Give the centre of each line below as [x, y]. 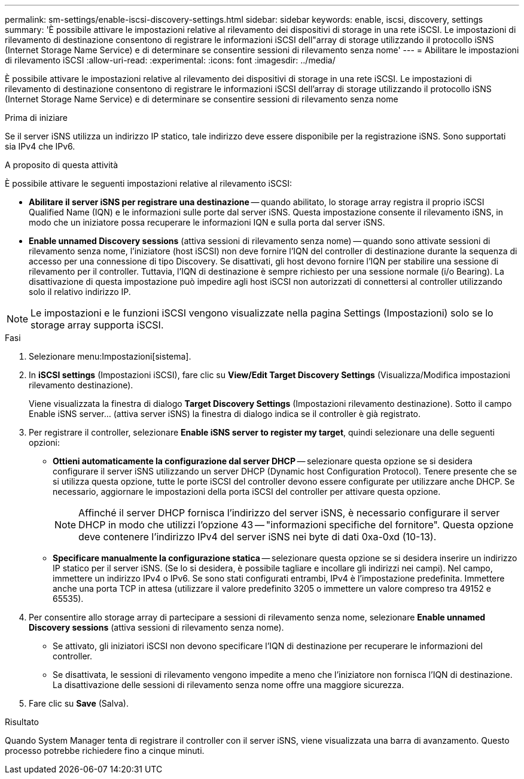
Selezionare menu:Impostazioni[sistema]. [110, 356]
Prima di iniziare [36, 118]
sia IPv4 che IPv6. [40, 146]
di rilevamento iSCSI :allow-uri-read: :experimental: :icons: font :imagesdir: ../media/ [170, 60]
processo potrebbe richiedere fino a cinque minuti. [105, 751]
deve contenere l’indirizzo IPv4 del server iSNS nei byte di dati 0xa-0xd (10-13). [258, 537]
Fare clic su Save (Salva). [79, 703]
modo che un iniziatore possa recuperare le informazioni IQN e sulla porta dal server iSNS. [207, 222]
